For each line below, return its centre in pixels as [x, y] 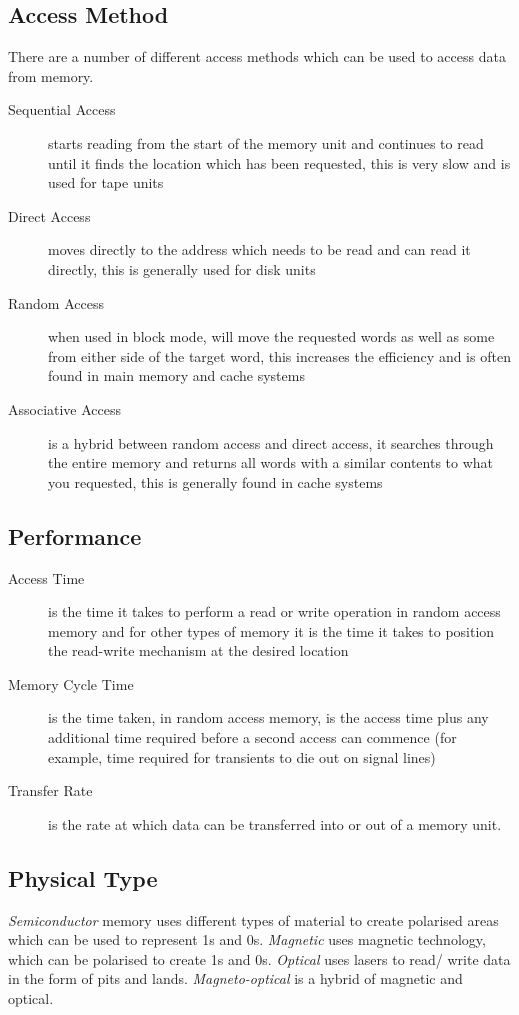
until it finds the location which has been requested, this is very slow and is [279, 162]
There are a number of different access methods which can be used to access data [257, 56]
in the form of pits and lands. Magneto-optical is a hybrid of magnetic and [235, 978]
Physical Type [83, 877]
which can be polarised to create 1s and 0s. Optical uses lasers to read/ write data [259, 958]
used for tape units [106, 182]
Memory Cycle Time [71, 683]
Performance [75, 535]
